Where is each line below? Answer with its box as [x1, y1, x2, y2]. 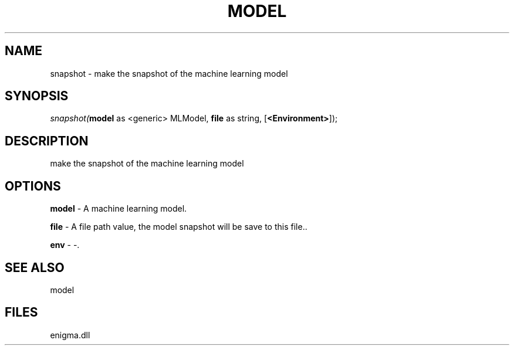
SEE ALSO [5, 260, 65, 275]
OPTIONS [5, 178, 61, 193]
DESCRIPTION [5, 133, 89, 148]
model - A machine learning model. [50, 203, 187, 214]
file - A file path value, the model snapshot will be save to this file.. [50, 222, 307, 232]
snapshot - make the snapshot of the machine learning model [50, 68, 288, 79]
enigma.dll [50, 329, 90, 340]
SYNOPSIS [5, 89, 69, 104]
